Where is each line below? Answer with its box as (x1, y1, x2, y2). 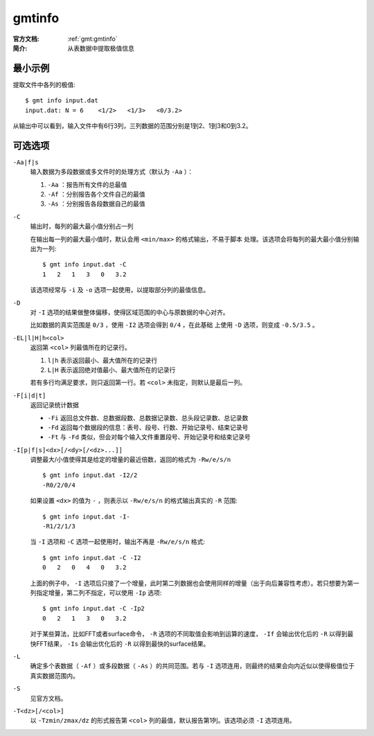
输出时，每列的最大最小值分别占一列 (30, 222, 134, 231)
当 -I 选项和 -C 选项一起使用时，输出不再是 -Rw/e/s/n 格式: (30, 537, 206, 546)
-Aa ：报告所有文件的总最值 (47, 180, 127, 188)
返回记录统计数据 (30, 401, 79, 409)
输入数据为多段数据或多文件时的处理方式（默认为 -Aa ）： (30, 168, 194, 176)
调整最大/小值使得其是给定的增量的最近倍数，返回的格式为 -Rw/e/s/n (30, 456, 231, 464)
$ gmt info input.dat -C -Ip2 (42, 604, 145, 613)
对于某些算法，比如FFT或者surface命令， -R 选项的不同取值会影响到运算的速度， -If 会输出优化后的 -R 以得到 (30, 630, 348, 638)
